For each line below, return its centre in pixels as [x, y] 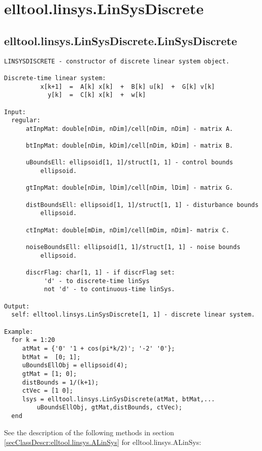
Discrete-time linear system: [55, 78]
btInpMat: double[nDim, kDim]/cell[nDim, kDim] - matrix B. [129, 146]
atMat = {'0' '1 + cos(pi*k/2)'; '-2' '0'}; [99, 348]
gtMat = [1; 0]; [50, 374]
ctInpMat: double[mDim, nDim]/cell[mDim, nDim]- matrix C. [127, 230]
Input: [15, 112]
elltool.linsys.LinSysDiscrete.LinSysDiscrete [121, 40]
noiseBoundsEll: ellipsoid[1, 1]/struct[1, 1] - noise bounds [133, 247]
